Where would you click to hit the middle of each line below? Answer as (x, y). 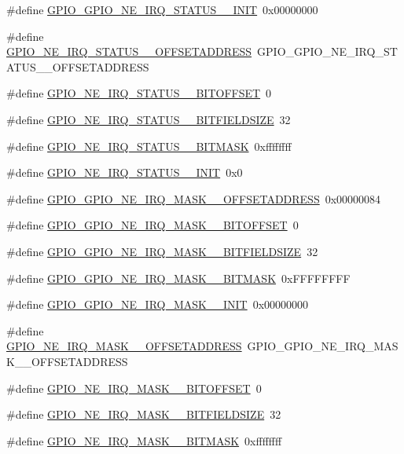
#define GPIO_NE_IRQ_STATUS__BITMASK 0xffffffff (149, 146)
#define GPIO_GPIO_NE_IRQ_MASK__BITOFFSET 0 (152, 225)
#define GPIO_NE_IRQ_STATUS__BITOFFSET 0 (139, 93)
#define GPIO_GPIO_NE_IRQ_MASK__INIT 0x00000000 (158, 304)
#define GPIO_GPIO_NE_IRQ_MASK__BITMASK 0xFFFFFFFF (178, 278)
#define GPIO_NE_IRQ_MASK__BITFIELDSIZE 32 (144, 414)
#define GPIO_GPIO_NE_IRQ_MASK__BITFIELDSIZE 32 (162, 251)
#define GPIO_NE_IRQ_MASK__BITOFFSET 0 (134, 388)
